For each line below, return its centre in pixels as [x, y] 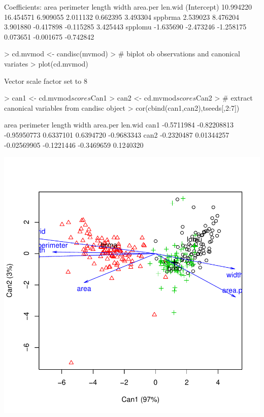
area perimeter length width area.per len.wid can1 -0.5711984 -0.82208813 [119, 125]
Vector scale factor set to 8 [46, 81]
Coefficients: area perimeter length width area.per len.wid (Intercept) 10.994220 [128, 7]
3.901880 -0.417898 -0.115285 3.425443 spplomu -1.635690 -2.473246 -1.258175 [125, 27]
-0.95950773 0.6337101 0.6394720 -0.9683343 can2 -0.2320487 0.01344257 [117, 134]
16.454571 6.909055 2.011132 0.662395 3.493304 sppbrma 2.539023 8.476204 [122, 17]
